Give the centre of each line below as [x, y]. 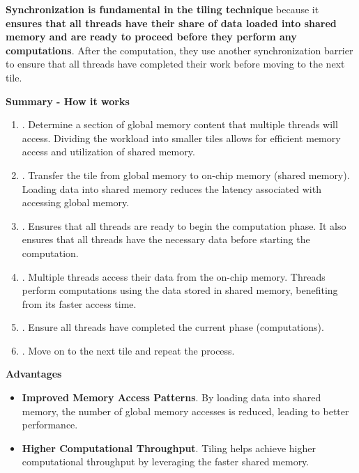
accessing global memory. [76, 202]
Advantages [34, 374]
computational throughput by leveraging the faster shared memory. [166, 462]
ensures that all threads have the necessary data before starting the [166, 239]
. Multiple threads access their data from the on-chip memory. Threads [174, 276]
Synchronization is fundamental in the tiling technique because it [162, 9]
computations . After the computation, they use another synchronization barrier [179, 50]
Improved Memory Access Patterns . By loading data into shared [171, 397]
